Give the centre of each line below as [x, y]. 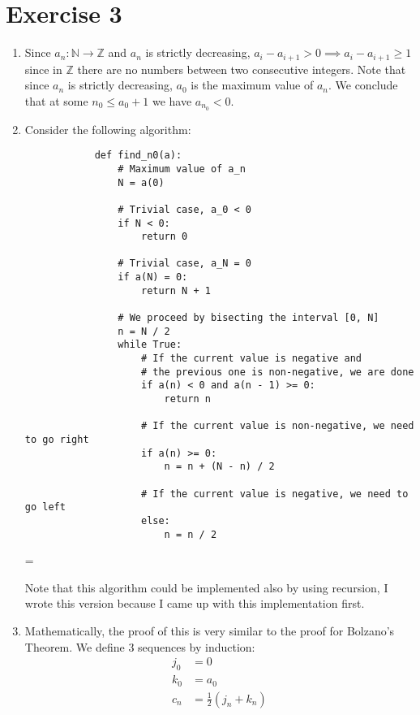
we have [172, 100]
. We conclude [363, 85]
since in [43, 69]
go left [45, 507]
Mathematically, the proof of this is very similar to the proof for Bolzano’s [210, 631]
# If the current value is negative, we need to [274, 494]
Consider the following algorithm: [108, 129]
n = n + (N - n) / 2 [219, 467]
